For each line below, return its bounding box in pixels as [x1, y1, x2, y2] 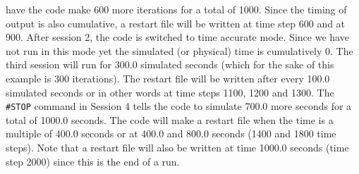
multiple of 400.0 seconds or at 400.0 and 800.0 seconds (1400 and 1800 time [6, 126, 336, 141]
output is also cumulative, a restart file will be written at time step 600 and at [6, 15, 346, 30]
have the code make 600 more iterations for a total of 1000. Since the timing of [6, 2, 347, 16]
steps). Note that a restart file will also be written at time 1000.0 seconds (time [6, 140, 349, 154]
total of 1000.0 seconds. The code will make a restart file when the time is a [6, 112, 334, 127]
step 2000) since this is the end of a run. [6, 154, 180, 168]
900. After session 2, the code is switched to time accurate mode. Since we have [6, 30, 349, 44]
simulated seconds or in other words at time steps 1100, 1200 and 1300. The [6, 85, 334, 99]
